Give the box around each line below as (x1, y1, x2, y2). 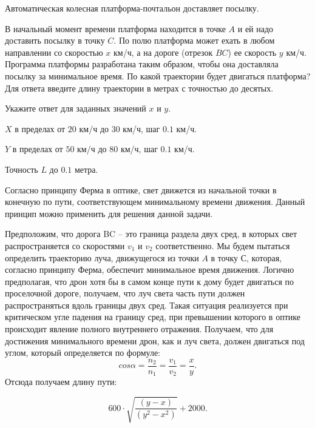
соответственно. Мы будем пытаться (155, 239, 290, 252)
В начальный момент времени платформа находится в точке (5, 22, 226, 35)
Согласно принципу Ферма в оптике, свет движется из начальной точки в (5, 183, 277, 196)
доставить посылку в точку (5, 34, 105, 47)
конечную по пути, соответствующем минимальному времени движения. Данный (5, 195, 305, 208)
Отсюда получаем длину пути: (5, 375, 117, 388)
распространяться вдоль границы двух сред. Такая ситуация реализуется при (5, 298, 288, 311)
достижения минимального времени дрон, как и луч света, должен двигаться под (5, 334, 305, 347)
